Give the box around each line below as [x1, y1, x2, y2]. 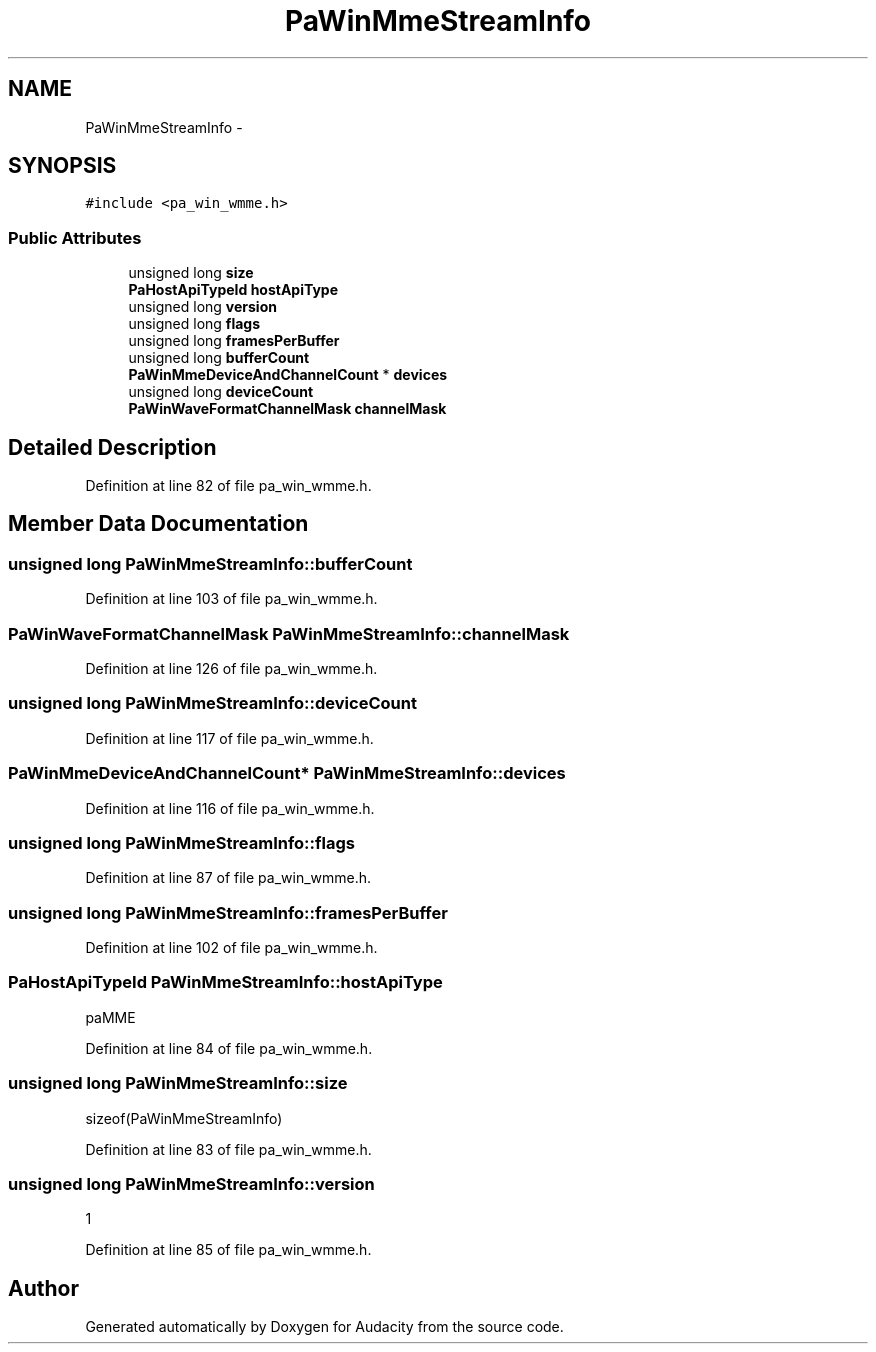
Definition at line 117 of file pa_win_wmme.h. [85, 729, 374, 747]
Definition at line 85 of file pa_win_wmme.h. [85, 1241, 372, 1259]
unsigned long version [128, 298, 277, 316]
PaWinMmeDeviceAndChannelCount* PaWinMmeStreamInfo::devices [8, 763, 566, 784]
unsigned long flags [128, 315, 261, 333]
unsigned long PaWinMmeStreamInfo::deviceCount [8, 693, 417, 714]
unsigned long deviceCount [128, 383, 314, 401]
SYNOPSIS [8, 153, 117, 179]
